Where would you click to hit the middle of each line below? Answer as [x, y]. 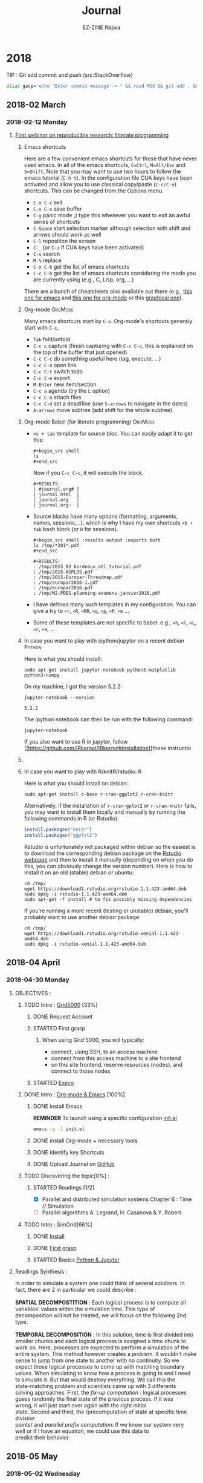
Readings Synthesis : [41, 1271]
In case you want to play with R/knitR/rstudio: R [83, 771]
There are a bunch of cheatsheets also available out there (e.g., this [108, 292]
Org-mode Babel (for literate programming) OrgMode [89, 422]
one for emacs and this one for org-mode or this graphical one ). [103, 298]
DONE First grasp [55, 1248]
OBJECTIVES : [33, 993]
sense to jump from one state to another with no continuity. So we [97, 1360]
